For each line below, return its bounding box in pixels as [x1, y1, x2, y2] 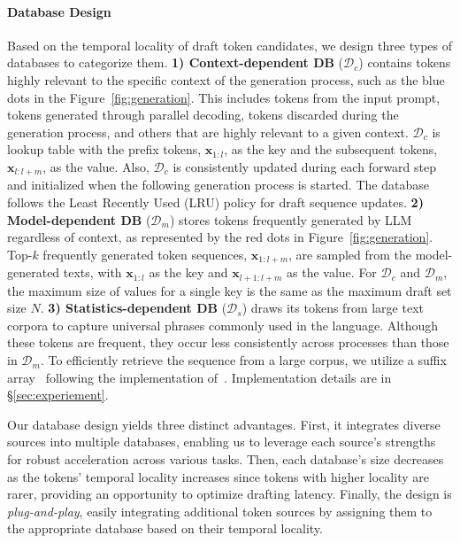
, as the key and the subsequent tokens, [224, 140, 438, 159]
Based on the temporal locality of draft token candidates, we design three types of [7, 35, 453, 54]
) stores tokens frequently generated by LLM [169, 210, 412, 229]
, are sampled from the [288, 244, 412, 263]
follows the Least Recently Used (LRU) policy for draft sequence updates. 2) [7, 193, 424, 211]
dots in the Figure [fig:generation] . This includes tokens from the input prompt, [7, 88, 441, 106]
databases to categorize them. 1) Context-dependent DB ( [7, 53, 344, 72]
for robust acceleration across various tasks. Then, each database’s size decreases [7, 450, 444, 469]
